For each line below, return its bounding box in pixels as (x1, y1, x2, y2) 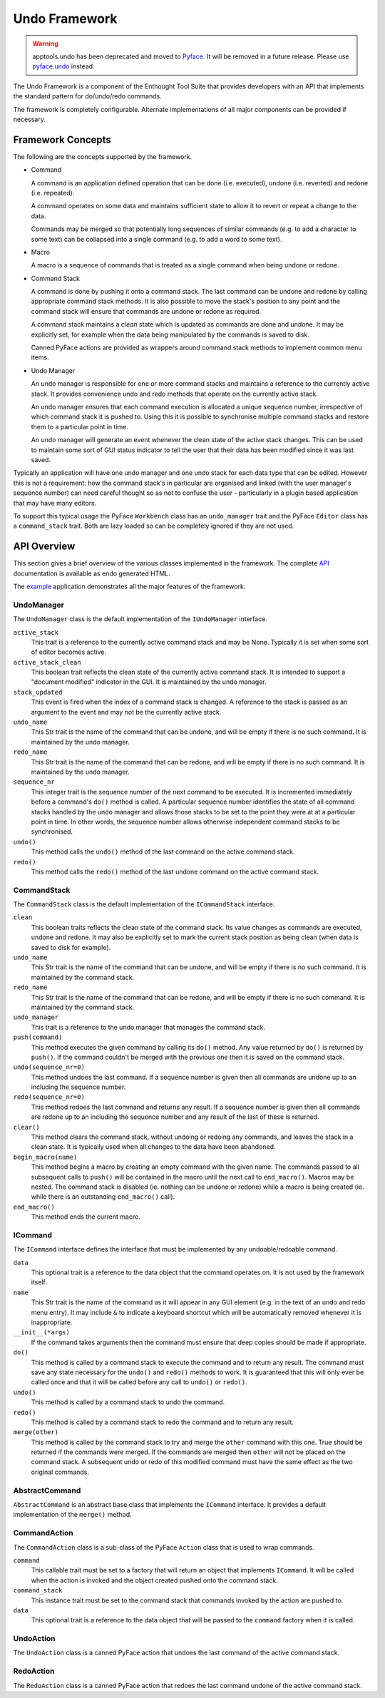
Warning (32, 39, 58, 48)
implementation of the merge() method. (13, 1510, 132, 1519)
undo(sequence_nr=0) (13, 1063, 86, 1071)
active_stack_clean (13, 658, 81, 666)
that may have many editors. (13, 498, 97, 507)
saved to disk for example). (31, 943, 111, 951)
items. (31, 353, 49, 362)
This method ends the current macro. (31, 1212, 140, 1221)
